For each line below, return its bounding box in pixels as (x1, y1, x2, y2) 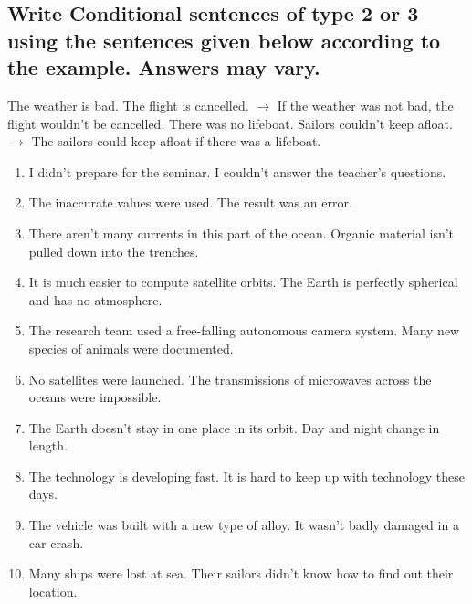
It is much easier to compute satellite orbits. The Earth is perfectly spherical (28, 272, 458, 291)
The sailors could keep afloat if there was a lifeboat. (31, 132, 321, 151)
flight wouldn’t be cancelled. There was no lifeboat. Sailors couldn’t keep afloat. (7, 113, 453, 132)
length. (28, 436, 68, 455)
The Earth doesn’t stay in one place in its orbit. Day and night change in (28, 418, 440, 437)
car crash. (28, 533, 84, 552)
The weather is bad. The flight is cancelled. (7, 95, 249, 114)
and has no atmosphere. (28, 290, 163, 309)
